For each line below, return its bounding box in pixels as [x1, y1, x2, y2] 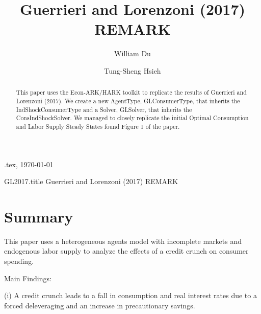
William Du [114, 48, 151, 59]
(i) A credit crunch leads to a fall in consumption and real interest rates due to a [4, 290, 257, 301]
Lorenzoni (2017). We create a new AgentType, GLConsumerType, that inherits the [16, 96, 240, 105]
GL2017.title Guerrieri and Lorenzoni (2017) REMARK [4, 176, 178, 187]
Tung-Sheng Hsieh [104, 65, 161, 76]
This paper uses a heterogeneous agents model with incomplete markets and [4, 235, 242, 246]
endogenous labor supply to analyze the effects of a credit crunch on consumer [4, 245, 249, 256]
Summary [4, 206, 73, 227]
